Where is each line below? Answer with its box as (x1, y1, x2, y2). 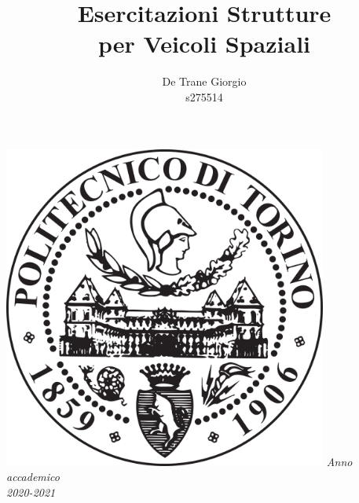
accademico (6, 468, 60, 485)
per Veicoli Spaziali (97, 28, 311, 60)
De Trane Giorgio (162, 73, 247, 90)
